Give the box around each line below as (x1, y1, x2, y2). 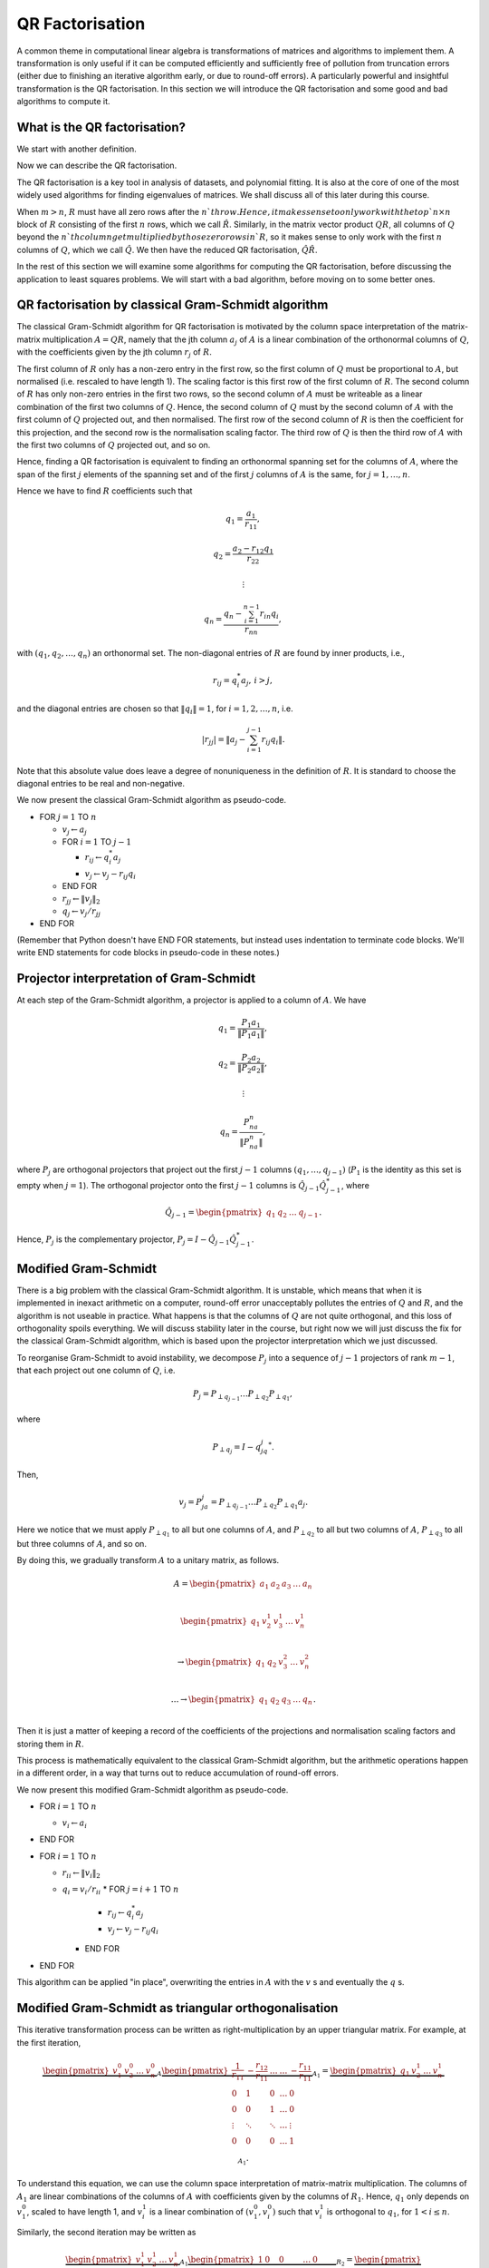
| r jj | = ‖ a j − (201, 734, 246, 747)
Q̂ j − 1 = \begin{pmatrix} (164, 1207, 263, 1219)
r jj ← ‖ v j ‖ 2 (62, 894, 101, 906)
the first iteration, (16, 2037, 81, 2048)
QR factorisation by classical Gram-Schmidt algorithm (16, 298, 329, 313)
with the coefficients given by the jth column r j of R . (16, 347, 213, 360)
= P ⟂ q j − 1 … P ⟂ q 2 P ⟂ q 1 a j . (210, 1497, 308, 1510)
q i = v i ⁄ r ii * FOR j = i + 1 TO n (62, 1883, 179, 1896)
